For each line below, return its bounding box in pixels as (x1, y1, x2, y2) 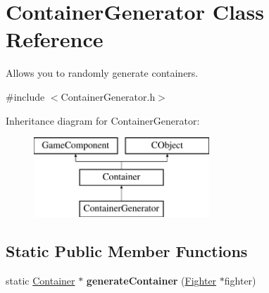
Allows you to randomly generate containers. (6, 66, 199, 80)
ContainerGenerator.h (61, 89, 156, 104)
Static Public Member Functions (6, 240, 248, 262)
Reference (6, 25, 104, 54)
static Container (6, 273, 75, 288)
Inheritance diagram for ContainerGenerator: (6, 113, 200, 127)
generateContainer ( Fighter (86, 273, 217, 288)
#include (6, 89, 45, 104)
